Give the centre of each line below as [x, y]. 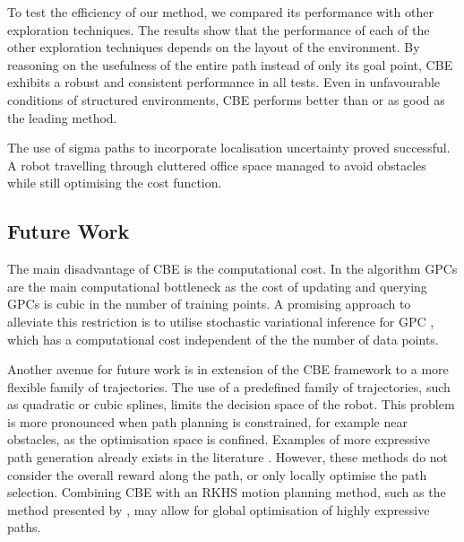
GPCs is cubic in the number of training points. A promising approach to [209, 304]
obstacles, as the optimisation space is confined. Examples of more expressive [219, 439]
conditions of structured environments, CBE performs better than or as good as [226, 99]
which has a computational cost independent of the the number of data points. [223, 339]
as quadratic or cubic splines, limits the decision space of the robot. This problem [231, 404]
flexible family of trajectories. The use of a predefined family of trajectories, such [229, 386]
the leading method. [62, 117]
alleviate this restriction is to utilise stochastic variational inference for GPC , [221, 321]
